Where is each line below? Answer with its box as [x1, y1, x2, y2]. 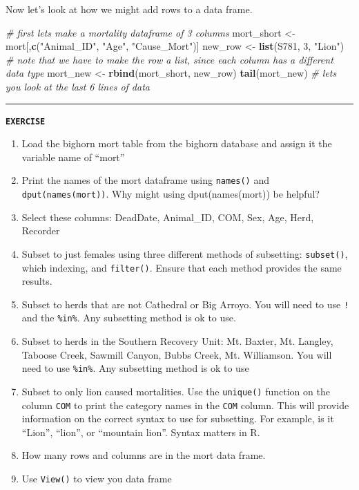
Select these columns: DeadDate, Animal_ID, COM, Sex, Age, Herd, [21, 209, 314, 224]
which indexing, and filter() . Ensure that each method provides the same [21, 260, 342, 274]
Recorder [21, 223, 60, 238]
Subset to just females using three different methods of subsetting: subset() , [21, 246, 348, 261]
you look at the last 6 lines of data [6, 79, 150, 93]
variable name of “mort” [21, 149, 125, 164]
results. [21, 274, 52, 288]
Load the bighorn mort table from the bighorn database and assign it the [21, 136, 332, 151]
